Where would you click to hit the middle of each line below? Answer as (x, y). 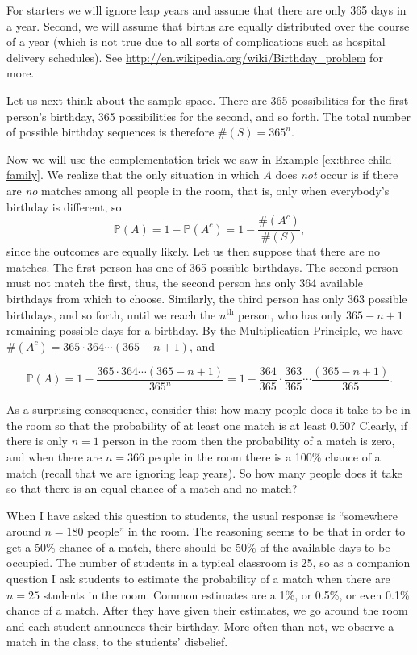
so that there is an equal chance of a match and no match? (152, 488)
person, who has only (290, 314)
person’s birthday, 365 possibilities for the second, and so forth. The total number (208, 116)
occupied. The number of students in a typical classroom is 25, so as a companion (208, 563)
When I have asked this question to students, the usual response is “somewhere (202, 515)
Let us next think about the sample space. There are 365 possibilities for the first (208, 100)
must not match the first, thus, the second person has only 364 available (185, 283)
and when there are (54, 456)
